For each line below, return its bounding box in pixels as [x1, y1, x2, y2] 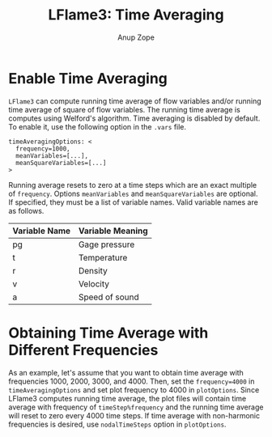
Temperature [78, 252, 128, 263]
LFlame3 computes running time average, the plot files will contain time [8, 393, 247, 403]
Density [78, 265, 108, 276]
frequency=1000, [15, 144, 70, 153]
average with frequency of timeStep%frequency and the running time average [8, 402, 264, 412]
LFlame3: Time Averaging [48, 6, 224, 24]
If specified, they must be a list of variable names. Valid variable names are [8, 197, 259, 207]
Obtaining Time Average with [8, 324, 209, 342]
